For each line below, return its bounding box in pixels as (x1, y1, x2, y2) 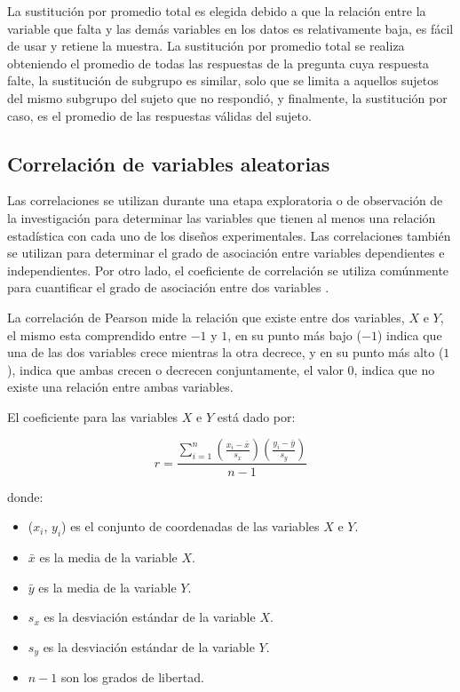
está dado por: (217, 407, 296, 426)
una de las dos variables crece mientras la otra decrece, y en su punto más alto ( (7, 343, 444, 362)
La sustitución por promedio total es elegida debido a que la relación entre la (7, 2, 426, 20)
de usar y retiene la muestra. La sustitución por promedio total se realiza (7, 36, 405, 55)
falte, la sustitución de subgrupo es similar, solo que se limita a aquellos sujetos (7, 71, 439, 90)
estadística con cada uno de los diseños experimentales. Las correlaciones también (7, 226, 451, 244)
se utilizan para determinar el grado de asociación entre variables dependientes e (7, 243, 445, 262)
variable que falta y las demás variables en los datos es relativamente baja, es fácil (7, 19, 454, 37)
